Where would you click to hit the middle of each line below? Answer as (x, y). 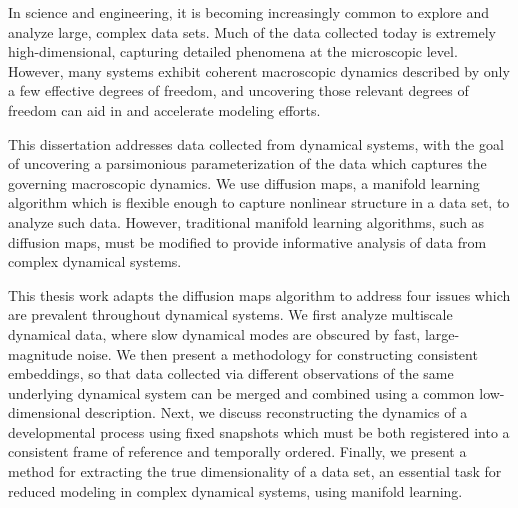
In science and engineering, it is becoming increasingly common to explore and (248, 12)
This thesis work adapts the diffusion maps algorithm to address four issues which (259, 294)
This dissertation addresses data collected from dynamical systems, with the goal (256, 143)
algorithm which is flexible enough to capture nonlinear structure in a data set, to (259, 202)
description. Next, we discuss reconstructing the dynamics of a (276, 412)
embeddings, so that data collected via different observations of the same (231, 373)
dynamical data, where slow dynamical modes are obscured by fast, (214, 333)
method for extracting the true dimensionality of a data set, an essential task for (255, 471)
